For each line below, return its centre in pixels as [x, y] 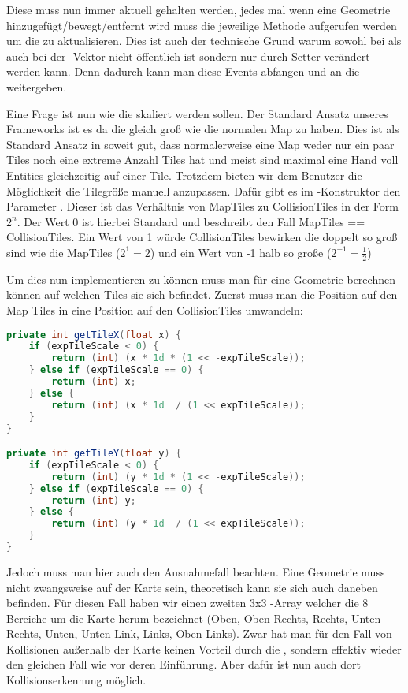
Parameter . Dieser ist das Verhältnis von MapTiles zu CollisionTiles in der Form [202, 206]
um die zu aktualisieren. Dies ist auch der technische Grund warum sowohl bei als [204, 41]
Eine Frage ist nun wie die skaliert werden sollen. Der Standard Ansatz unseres [197, 113]
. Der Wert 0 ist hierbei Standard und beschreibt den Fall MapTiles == [191, 221]
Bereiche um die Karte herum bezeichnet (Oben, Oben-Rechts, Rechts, [177, 618]
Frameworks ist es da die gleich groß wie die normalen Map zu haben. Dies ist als [203, 129]
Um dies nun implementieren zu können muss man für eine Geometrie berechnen [201, 279]
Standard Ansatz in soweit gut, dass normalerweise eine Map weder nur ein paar [200, 144]
